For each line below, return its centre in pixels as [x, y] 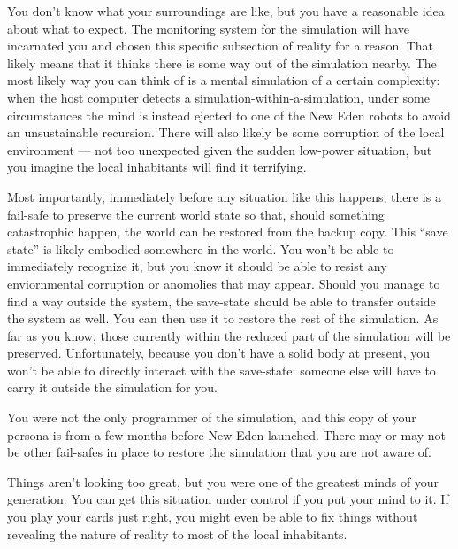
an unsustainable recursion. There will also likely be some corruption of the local [226, 132]
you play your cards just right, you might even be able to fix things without [213, 517]
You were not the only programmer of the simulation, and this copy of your [212, 418]
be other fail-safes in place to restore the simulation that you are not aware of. [219, 452]
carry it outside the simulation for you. [112, 387]
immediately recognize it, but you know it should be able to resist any [197, 266]
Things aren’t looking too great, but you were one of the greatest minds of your [223, 481]
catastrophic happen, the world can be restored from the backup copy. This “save [228, 232]
